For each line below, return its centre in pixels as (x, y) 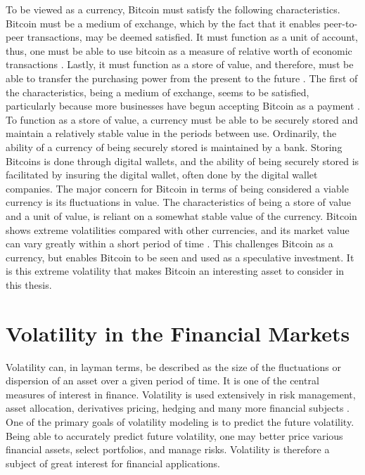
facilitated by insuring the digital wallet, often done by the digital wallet (162, 175)
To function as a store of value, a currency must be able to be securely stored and (182, 119)
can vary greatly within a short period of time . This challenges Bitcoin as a (169, 243)
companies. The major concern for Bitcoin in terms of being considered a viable (177, 188)
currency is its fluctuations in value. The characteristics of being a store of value (179, 202)
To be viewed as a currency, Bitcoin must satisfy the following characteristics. (173, 9)
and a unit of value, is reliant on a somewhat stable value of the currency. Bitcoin (181, 215)
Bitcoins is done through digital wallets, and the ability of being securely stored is (182, 161)
